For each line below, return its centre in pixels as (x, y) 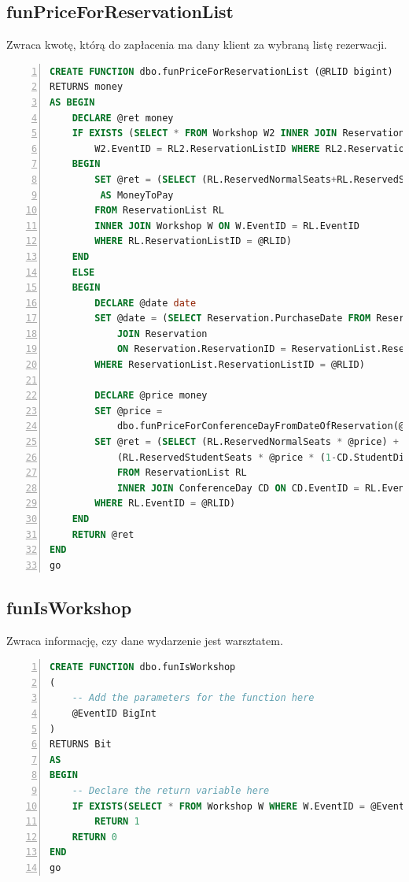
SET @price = (129, 411)
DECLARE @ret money (123, 118)
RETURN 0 (94, 837)
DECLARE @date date (146, 303)
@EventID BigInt (114, 713)
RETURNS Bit (81, 745)
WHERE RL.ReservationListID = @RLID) (193, 241)
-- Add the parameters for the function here (193, 698)
